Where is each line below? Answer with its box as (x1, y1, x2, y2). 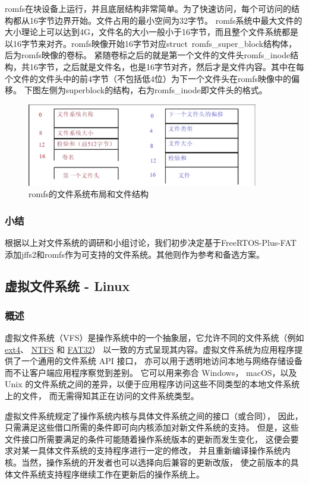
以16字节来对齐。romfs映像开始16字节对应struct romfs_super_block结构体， (5, 37, 297, 49)
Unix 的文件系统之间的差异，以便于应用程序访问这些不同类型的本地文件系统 (5, 378, 300, 390)
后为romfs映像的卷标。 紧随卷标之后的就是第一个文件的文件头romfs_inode (5, 49, 291, 61)
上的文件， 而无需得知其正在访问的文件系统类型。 (5, 390, 199, 402)
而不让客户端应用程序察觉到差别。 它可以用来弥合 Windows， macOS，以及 (5, 366, 297, 378)
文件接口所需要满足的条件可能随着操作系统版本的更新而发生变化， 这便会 (5, 432, 291, 445)
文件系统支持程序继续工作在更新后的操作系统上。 (12, 467, 204, 480)
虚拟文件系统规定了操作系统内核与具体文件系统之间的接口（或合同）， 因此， (5, 409, 303, 422)
